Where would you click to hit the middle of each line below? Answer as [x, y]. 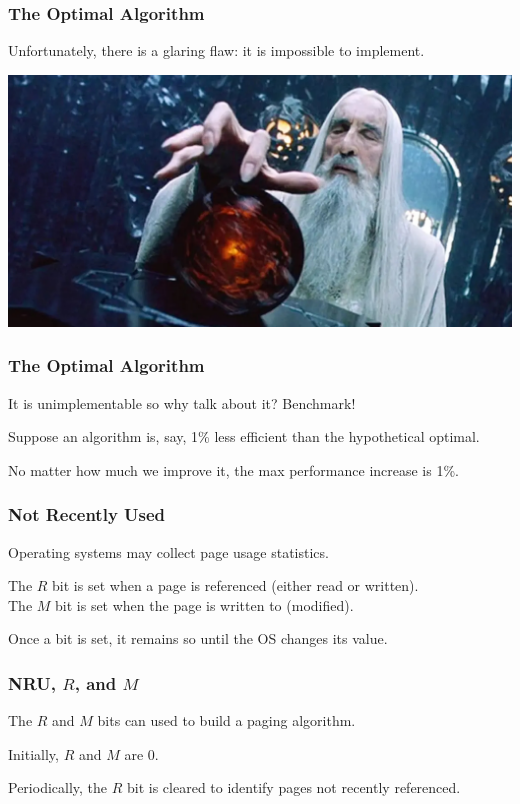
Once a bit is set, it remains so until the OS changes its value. [198, 638]
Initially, [33, 753]
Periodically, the [58, 787]
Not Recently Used [87, 514]
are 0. [141, 753]
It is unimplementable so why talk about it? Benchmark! [182, 402]
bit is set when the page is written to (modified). [204, 604]
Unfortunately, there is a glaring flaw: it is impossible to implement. [216, 50]
